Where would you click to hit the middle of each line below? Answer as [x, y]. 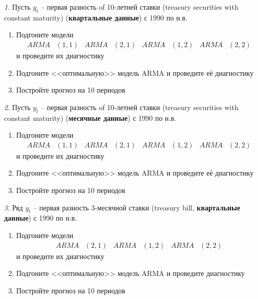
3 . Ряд [14, 207]
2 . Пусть [17, 107]
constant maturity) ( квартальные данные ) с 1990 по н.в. [96, 17]
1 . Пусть [17, 7]
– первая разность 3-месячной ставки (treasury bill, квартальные [137, 207]
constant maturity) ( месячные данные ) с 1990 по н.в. [90, 118]
